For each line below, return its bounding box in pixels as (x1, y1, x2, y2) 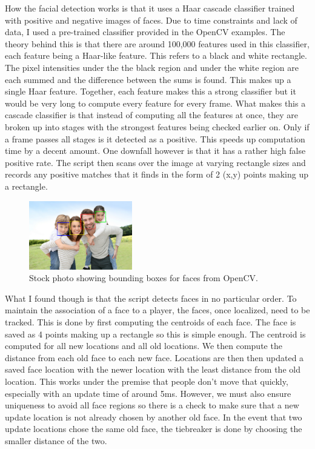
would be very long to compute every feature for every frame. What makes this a (5, 96, 306, 109)
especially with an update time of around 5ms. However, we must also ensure (5, 387, 291, 399)
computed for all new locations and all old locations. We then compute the (5, 339, 282, 352)
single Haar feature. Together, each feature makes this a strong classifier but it (5, 85, 296, 98)
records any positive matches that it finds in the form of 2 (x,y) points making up (5, 168, 309, 181)
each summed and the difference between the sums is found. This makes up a (5, 73, 291, 85)
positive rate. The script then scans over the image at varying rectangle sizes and (5, 156, 306, 168)
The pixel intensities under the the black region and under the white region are (5, 61, 299, 73)
